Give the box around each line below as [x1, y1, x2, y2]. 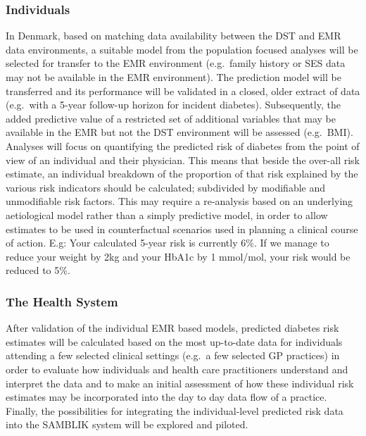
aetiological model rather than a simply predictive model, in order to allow [6, 207, 328, 222]
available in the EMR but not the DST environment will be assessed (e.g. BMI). [6, 125, 353, 139]
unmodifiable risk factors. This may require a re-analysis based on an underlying [6, 194, 353, 208]
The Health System [6, 292, 118, 310]
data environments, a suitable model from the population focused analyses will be [6, 42, 358, 56]
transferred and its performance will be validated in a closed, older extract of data [6, 83, 360, 98]
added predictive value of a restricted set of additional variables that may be [6, 111, 336, 125]
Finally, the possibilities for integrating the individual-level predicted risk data [6, 403, 343, 418]
